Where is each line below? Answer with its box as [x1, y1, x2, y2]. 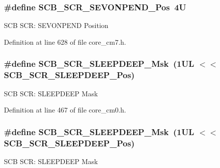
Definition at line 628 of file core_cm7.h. [4, 36, 126, 47]
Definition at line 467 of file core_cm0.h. [4, 105, 126, 115]
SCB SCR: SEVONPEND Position [4, 20, 109, 30]
